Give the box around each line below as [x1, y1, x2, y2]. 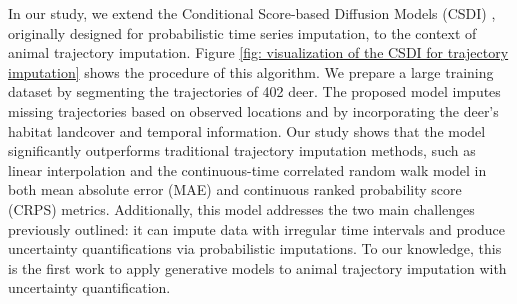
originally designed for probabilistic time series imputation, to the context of [8, 22, 477, 43]
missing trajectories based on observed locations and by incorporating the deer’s [8, 100, 499, 121]
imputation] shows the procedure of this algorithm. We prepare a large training [8, 61, 494, 82]
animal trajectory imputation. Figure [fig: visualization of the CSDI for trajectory [8, 42, 509, 63]
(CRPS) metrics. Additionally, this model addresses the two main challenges [8, 198, 475, 219]
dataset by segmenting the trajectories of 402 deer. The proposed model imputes [8, 81, 501, 102]
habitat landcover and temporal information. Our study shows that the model [8, 120, 486, 141]
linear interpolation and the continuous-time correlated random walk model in [8, 159, 487, 180]
